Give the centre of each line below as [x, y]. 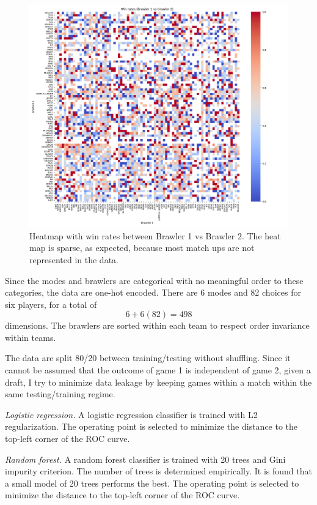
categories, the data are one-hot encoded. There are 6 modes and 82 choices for [153, 292]
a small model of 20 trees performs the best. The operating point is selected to [152, 483]
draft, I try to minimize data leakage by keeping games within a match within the [158, 382]
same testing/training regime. [60, 394]
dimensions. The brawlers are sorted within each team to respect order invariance [157, 325]
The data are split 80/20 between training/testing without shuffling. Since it [148, 358]
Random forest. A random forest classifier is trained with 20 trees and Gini [145, 459]
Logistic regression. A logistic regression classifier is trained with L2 [131, 414]
